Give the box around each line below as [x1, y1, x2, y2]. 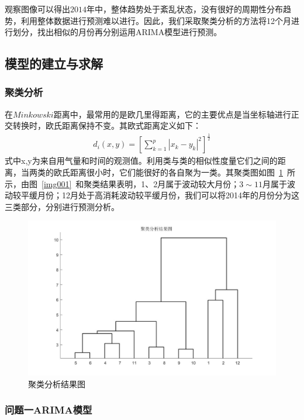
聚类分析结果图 [28, 377, 85, 390]
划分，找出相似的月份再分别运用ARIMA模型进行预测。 [12, 26, 222, 38]
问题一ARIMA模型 [5, 402, 92, 417]
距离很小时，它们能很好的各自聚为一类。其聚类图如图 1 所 [70, 166, 295, 178]
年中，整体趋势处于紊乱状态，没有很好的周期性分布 [87, 3, 283, 15]
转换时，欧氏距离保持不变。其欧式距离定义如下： [12, 119, 201, 132]
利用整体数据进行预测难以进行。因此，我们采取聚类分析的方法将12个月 [20, 14, 291, 26]
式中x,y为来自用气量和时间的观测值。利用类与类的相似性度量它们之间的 [5, 154, 278, 167]
